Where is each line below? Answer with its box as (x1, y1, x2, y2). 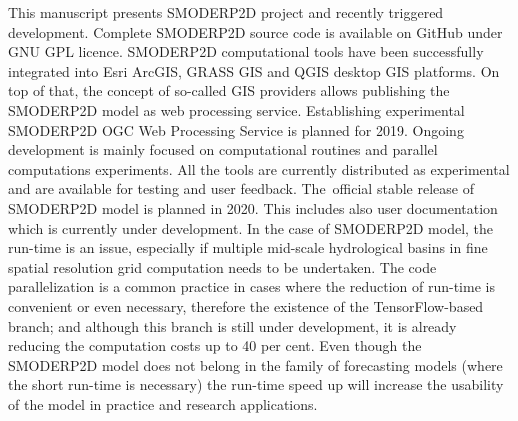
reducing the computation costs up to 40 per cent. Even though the (8, 335, 422, 356)
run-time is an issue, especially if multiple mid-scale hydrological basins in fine (8, 237, 488, 258)
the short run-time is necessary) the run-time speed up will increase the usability (8, 374, 504, 395)
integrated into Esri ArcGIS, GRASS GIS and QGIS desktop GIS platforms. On (8, 60, 500, 81)
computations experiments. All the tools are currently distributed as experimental (8, 158, 510, 179)
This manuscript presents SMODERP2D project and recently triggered (8, 2, 444, 22)
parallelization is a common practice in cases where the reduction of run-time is (8, 276, 495, 297)
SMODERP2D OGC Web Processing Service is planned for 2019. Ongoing (8, 119, 464, 140)
